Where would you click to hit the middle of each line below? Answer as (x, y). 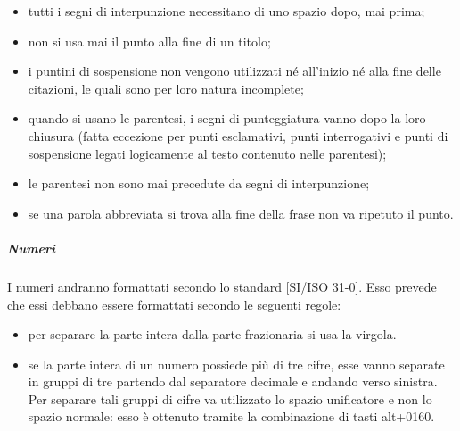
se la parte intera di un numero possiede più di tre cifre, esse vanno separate (236, 364)
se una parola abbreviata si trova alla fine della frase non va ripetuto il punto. (241, 213)
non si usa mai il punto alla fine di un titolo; (149, 41)
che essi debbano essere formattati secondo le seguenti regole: (174, 304)
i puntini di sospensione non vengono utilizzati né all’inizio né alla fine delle (234, 71)
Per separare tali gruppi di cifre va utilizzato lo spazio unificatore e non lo (230, 398)
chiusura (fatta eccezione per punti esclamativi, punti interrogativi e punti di (238, 135)
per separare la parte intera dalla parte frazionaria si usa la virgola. (212, 334)
